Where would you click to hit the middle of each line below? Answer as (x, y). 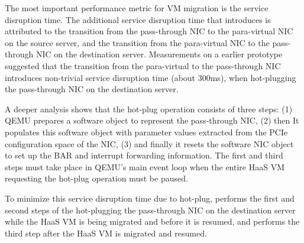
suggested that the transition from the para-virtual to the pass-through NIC (143, 65)
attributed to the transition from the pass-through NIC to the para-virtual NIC (149, 31)
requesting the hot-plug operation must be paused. (96, 178)
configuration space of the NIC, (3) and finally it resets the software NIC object (149, 143)
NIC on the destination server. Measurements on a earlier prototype (159, 54)
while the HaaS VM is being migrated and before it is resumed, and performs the (152, 221)
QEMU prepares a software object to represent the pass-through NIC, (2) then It (152, 120)
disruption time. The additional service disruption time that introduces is (138, 19)
